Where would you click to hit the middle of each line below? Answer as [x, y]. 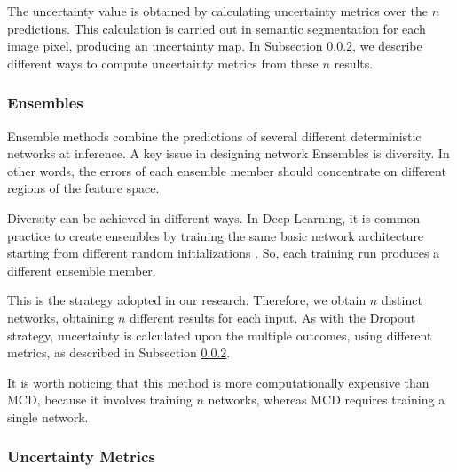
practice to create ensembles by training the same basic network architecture [216, 235]
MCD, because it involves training [100, 400]
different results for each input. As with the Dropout [273, 317]
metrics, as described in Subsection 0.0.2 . [119, 352]
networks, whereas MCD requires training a [327, 400]
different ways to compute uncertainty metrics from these [163, 63]
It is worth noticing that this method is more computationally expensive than [218, 382]
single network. [48, 416]
